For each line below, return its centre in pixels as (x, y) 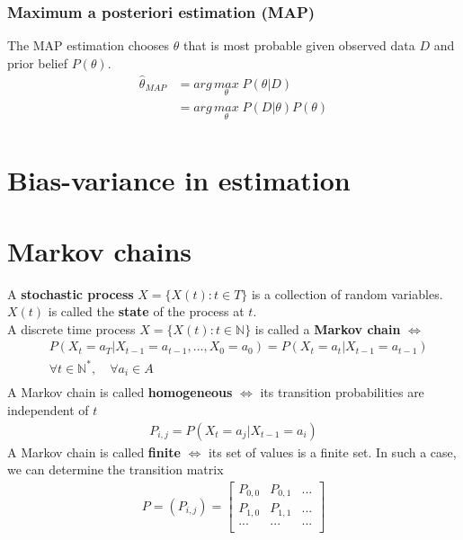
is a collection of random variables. (347, 293)
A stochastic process (71, 293)
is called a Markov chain (328, 328)
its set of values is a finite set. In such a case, (332, 451)
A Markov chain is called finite (94, 451)
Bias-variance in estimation (179, 180)
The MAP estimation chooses (89, 45)
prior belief (37, 62)
